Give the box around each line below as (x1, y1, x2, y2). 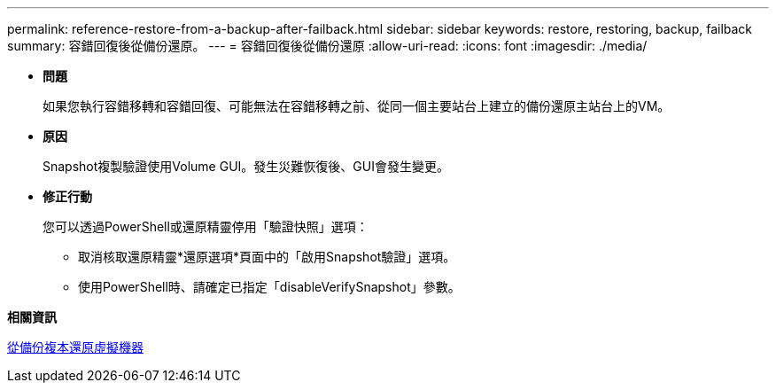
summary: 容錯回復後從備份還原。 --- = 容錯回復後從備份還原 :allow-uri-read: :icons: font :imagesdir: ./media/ (7, 38, 648, 53)
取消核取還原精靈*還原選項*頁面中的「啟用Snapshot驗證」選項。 (78, 249, 456, 264)
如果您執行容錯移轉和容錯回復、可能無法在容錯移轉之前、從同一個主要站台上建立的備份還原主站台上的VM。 (43, 98, 671, 113)
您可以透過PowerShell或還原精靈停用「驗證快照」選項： (43, 219, 369, 234)
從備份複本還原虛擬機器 (7, 339, 144, 355)
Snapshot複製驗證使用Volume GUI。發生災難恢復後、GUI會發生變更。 (43, 159, 449, 174)
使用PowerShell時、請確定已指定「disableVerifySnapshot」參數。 (78, 279, 461, 294)
